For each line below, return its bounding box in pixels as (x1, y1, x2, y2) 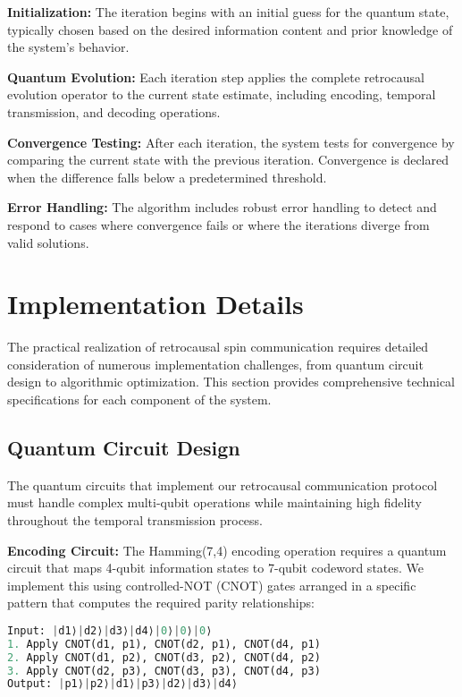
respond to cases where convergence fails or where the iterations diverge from (7, 215, 430, 234)
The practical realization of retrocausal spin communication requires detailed (7, 337, 429, 356)
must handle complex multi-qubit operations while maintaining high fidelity (7, 493, 422, 512)
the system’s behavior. (7, 38, 130, 56)
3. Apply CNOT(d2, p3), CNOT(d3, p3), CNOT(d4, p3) (7, 664, 321, 677)
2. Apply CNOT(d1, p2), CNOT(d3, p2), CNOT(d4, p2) (7, 650, 321, 664)
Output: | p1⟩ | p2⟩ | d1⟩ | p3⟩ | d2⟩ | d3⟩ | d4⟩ (7, 677, 238, 691)
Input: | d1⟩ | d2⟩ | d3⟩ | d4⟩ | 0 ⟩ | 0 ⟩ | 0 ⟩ (7, 624, 213, 637)
